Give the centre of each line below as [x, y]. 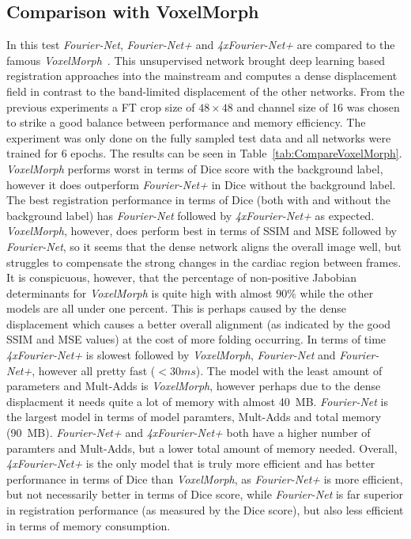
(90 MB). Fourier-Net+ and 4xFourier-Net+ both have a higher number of [189, 433]
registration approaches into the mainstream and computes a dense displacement [202, 76]
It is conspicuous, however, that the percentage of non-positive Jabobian [182, 277]
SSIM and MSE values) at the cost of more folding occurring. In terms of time [196, 339]
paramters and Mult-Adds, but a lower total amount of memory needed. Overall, [202, 448]
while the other [337, 292]
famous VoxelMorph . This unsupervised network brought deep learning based [196, 60]
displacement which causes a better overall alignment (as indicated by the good [199, 323]
